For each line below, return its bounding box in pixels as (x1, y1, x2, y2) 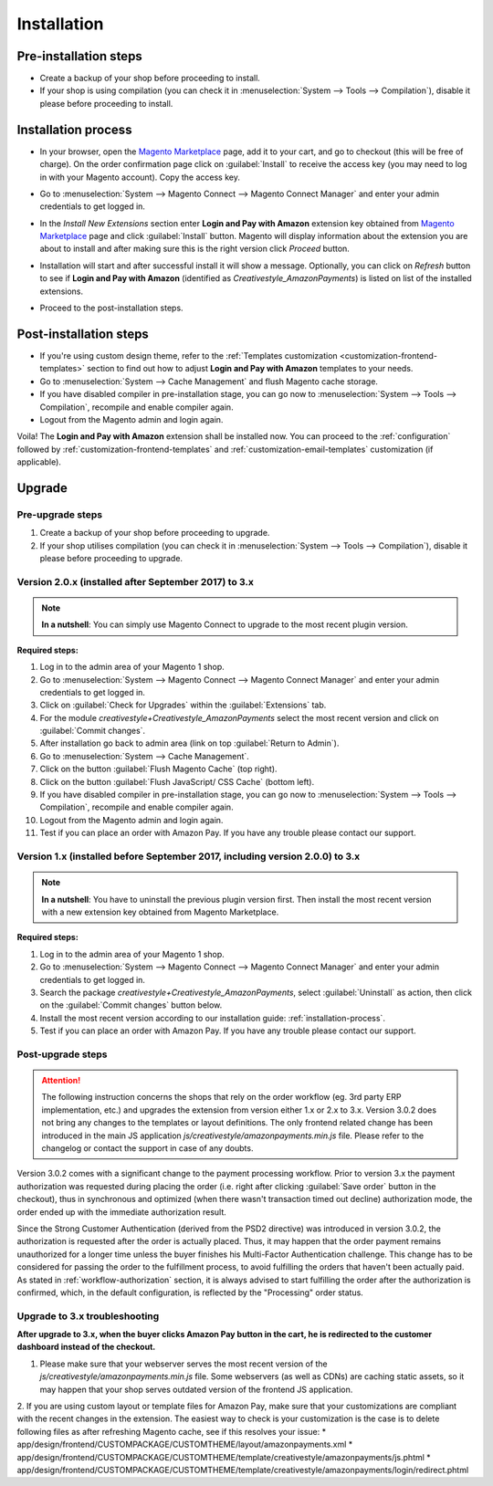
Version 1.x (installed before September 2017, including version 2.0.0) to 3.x (16, 850, 361, 863)
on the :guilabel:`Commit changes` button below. (39, 999, 223, 1010)
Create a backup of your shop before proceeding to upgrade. (39, 528, 270, 539)
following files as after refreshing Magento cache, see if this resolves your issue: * (16, 1426, 327, 1437)
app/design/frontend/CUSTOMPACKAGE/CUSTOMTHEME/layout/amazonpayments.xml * (16, 1439, 353, 1450)
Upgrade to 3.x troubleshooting (16, 1310, 160, 1323)
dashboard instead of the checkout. (16, 1342, 156, 1353)
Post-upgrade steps (16, 1048, 108, 1061)
